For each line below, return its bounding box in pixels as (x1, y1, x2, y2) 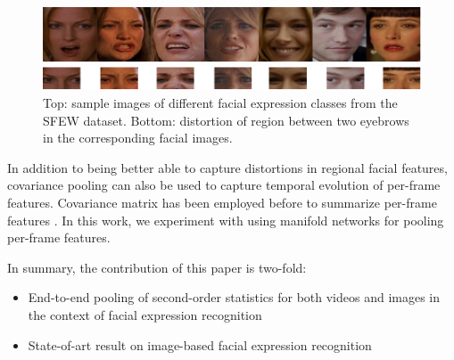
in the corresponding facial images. (43, 128, 233, 147)
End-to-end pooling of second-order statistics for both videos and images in (28, 288, 441, 307)
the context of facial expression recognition (28, 305, 262, 323)
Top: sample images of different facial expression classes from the (43, 94, 398, 112)
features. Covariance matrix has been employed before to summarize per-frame (7, 193, 437, 212)
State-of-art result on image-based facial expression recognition (28, 335, 372, 354)
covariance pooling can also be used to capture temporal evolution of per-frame (7, 176, 441, 194)
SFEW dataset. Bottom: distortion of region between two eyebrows (43, 110, 409, 129)
